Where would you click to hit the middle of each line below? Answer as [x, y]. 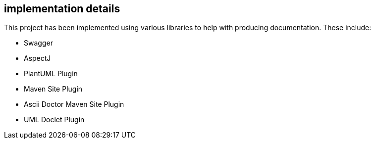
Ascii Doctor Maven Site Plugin [74, 104]
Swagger [38, 43]
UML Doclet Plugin [54, 120]
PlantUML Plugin [51, 74]
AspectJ [37, 58]
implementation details [62, 9]
